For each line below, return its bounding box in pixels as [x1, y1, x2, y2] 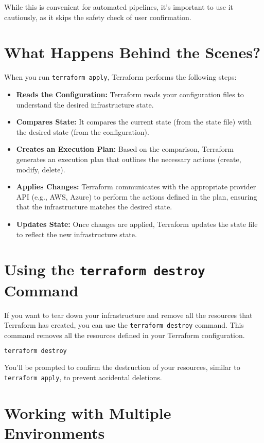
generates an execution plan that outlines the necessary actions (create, [16, 153, 241, 164]
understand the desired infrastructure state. [16, 99, 154, 110]
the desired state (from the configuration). [16, 126, 149, 137]
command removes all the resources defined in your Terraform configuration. [4, 329, 245, 340]
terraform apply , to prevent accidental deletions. [4, 371, 162, 382]
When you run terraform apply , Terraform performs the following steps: [4, 72, 237, 82]
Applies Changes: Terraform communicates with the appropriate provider [16, 181, 256, 192]
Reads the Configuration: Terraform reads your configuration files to [16, 88, 244, 99]
